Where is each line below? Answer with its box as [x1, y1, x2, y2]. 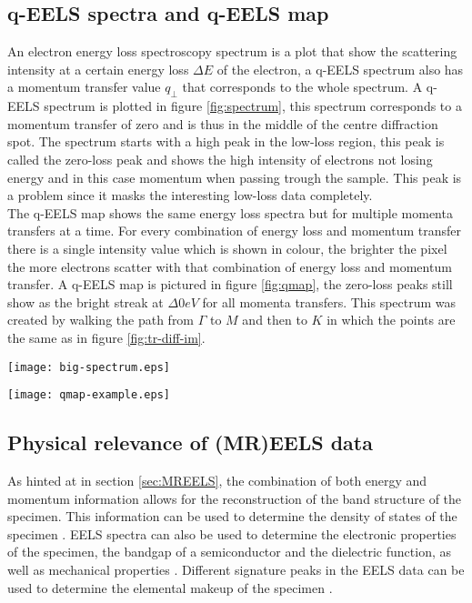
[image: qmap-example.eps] [7, 388, 170, 402]
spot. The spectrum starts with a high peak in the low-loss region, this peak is [7, 132, 445, 151]
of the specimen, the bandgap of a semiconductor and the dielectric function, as [7, 542, 451, 561]
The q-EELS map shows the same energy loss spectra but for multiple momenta [7, 203, 453, 222]
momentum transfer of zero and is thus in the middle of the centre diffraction [7, 114, 438, 133]
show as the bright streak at [7, 292, 164, 311]
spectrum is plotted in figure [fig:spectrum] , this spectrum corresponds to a [44, 96, 462, 116]
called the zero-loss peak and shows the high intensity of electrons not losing [7, 149, 433, 168]
